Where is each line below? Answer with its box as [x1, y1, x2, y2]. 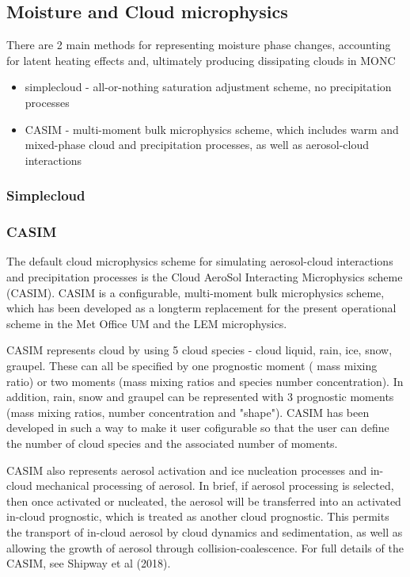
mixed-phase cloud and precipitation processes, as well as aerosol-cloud [25, 136, 370, 153]
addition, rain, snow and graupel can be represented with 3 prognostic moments [6, 388, 394, 405]
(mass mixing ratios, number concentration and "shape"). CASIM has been [6, 403, 370, 420]
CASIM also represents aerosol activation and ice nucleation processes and [6, 461, 367, 478]
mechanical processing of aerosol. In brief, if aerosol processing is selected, [36, 477, 394, 494]
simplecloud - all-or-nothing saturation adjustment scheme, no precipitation [25, 78, 392, 95]
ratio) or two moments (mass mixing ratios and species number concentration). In [6, 373, 404, 389]
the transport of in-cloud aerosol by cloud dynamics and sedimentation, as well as [6, 523, 403, 540]
